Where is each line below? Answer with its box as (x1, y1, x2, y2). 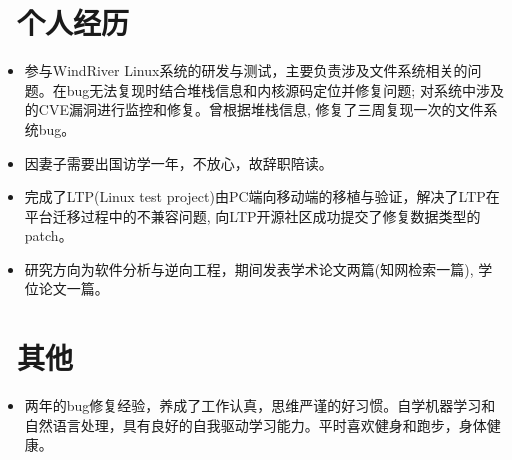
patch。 (24, 225, 73, 246)
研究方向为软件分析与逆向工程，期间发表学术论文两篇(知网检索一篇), (24, 258, 474, 279)
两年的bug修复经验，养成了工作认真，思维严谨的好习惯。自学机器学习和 (24, 395, 496, 416)
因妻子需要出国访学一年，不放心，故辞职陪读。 (24, 152, 333, 173)
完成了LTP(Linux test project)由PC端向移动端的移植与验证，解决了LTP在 (24, 186, 500, 207)
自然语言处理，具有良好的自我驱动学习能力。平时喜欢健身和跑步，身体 (24, 414, 487, 435)
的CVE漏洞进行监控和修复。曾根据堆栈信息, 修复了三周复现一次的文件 (24, 99, 484, 120)
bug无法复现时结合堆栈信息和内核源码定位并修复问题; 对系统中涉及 (66, 79, 504, 100)
